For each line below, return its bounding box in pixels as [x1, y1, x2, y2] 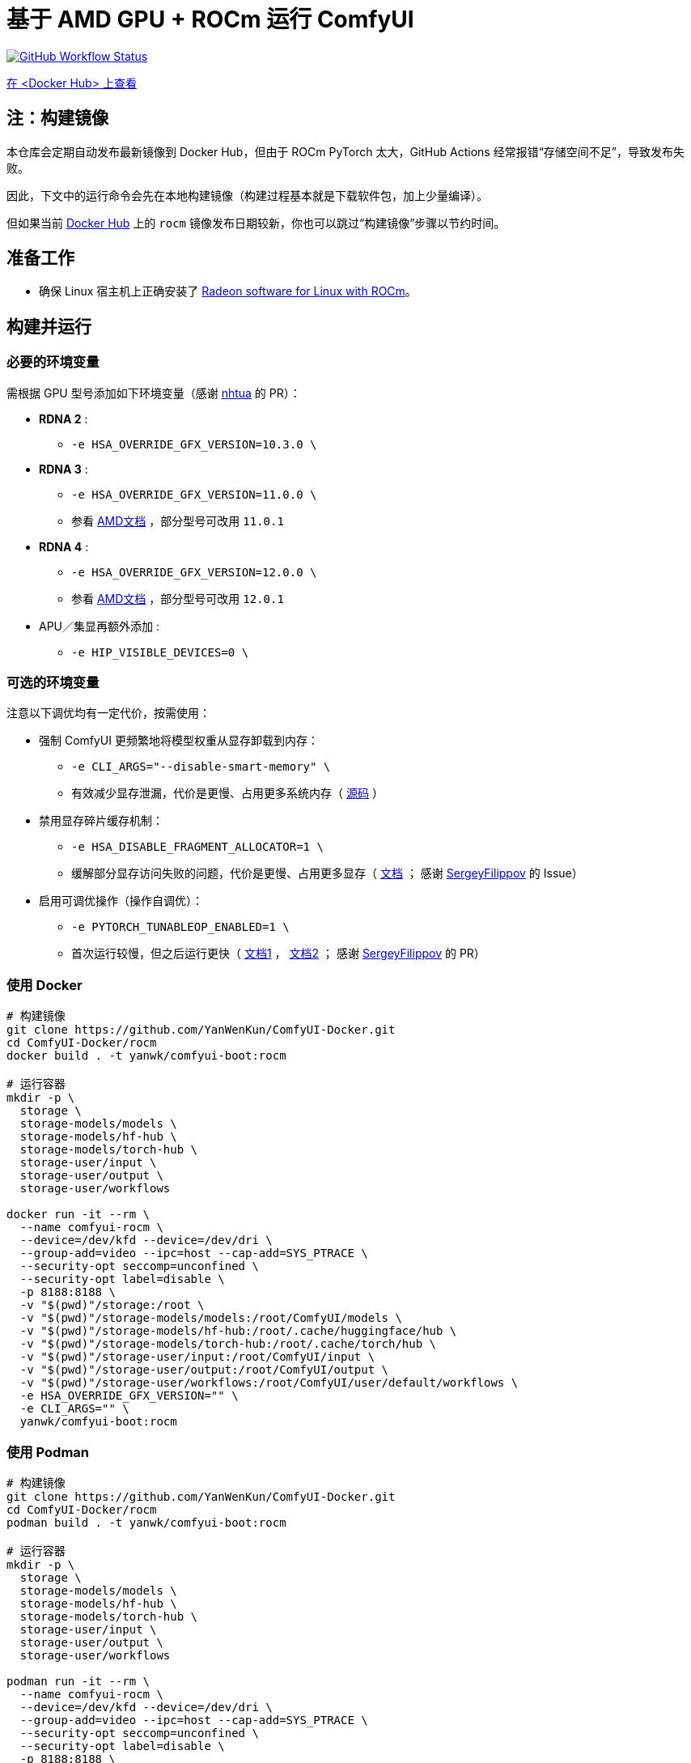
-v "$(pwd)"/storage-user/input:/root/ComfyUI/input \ [19, 1350, 375, 1364]
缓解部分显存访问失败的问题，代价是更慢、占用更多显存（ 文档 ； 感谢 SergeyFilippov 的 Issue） [71, 866, 583, 881]
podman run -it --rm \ [6, 1674, 150, 1688]
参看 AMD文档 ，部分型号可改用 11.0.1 [71, 513, 284, 528]
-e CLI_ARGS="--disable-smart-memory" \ [71, 760, 331, 774]
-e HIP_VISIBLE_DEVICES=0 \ [71, 645, 249, 659]
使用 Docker [6, 976, 83, 993]
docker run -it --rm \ [6, 1208, 150, 1221]
